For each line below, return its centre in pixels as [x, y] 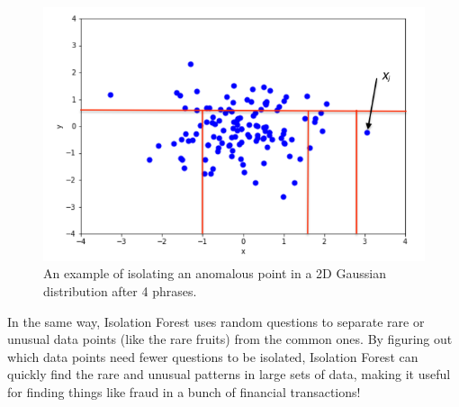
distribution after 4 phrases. [120, 290]
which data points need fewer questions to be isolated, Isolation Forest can [213, 356]
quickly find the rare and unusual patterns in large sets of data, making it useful [229, 374]
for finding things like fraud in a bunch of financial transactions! [184, 391]
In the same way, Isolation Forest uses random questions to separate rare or [216, 321]
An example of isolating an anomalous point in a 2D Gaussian [215, 273]
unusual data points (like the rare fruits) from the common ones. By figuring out [230, 339]
